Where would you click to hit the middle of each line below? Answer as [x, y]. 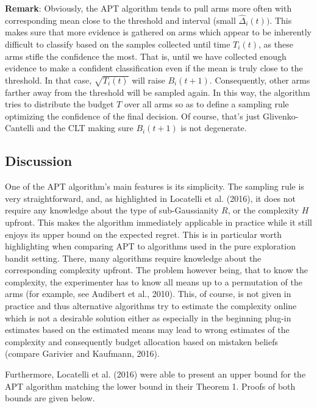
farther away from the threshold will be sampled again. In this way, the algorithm [158, 92]
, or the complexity [263, 210]
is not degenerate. [214, 128]
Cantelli [20, 128]
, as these [276, 44]
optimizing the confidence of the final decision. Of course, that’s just [133, 116]
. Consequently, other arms [260, 80]
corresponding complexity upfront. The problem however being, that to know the [156, 270]
